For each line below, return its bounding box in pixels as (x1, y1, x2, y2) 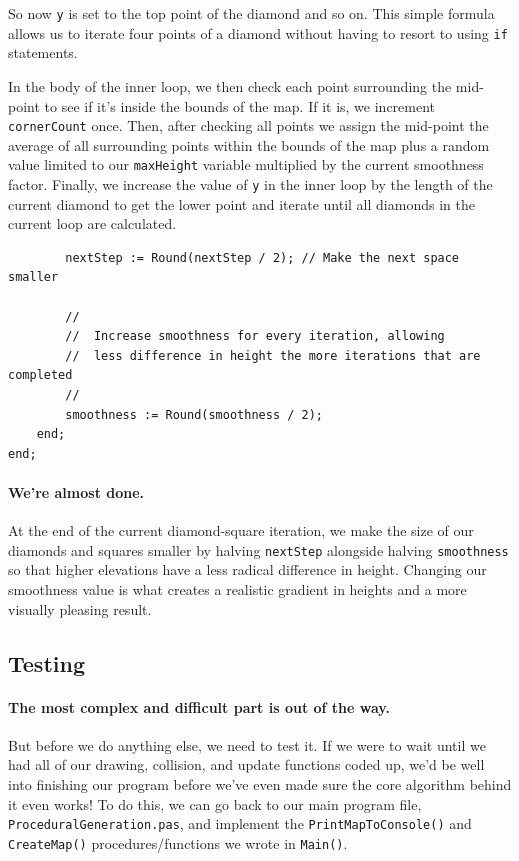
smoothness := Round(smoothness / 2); (65, 407, 323, 422)
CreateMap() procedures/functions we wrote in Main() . (8, 832, 348, 853)
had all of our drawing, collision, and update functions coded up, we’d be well (8, 754, 485, 775)
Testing (8, 647, 85, 678)
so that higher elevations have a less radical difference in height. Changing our (8, 559, 487, 580)
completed (8, 368, 73, 383)
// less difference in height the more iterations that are (65, 348, 481, 363)
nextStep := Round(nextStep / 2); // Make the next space (65, 250, 460, 265)
